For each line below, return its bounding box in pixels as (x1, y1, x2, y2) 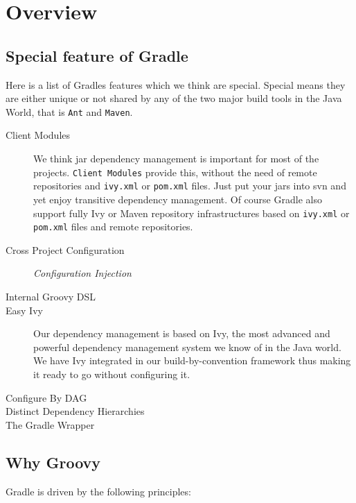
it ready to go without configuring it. (33, 366, 190, 381)
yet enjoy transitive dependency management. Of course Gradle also (33, 191, 322, 206)
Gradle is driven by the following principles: (6, 484, 191, 498)
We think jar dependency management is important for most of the (33, 151, 319, 166)
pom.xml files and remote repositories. (33, 219, 193, 234)
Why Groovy (6, 451, 101, 472)
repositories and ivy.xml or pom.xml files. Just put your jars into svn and (33, 178, 346, 193)
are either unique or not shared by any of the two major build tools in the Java (6, 91, 342, 105)
